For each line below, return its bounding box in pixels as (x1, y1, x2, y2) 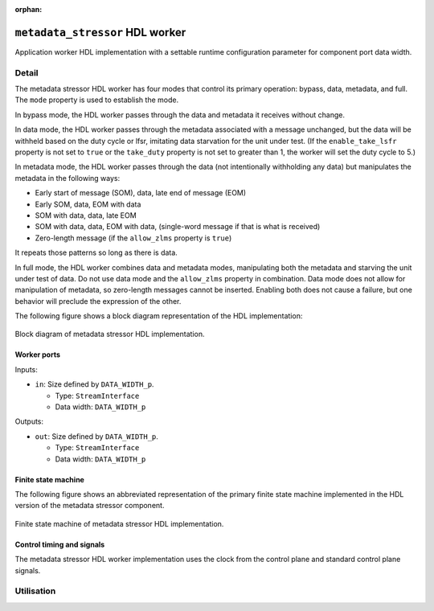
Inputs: (14, 364, 38, 374)
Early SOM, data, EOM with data (35, 199, 141, 209)
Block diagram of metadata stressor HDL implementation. (14, 330, 205, 339)
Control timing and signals (14, 539, 105, 549)
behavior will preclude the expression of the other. (14, 296, 182, 305)
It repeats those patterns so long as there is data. (14, 248, 178, 257)
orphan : (14, 5, 43, 14)
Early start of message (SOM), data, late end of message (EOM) (35, 188, 247, 198)
